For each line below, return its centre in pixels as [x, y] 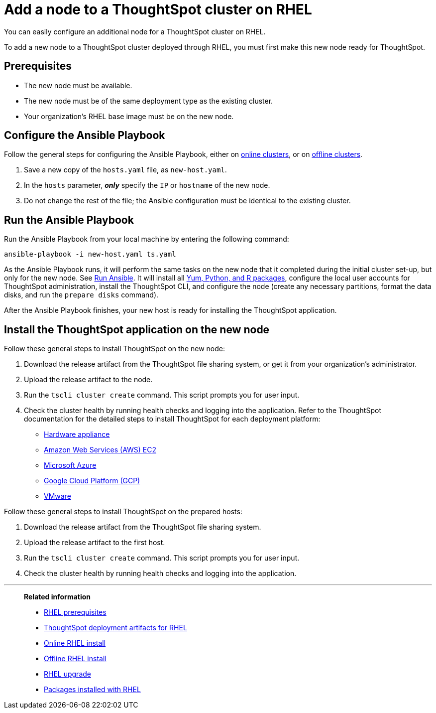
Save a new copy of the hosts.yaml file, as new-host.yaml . [125, 170]
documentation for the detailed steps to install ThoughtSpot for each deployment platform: [172, 419]
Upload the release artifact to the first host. [95, 543]
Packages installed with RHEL [92, 690]
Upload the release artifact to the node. [88, 380]
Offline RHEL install [75, 659]
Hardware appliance [77, 434]
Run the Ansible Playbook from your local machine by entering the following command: [147, 239]
